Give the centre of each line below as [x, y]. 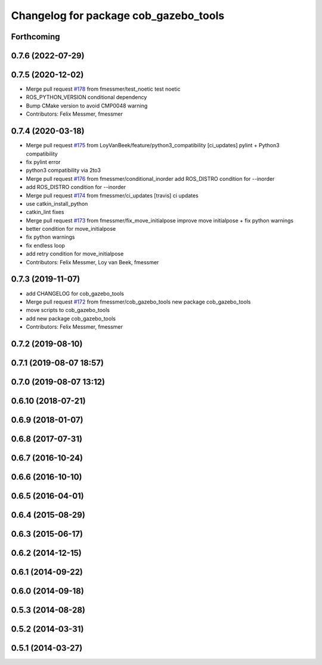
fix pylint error [43, 162]
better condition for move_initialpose [71, 229]
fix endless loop [46, 245]
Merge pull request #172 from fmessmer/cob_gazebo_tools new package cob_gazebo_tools [138, 302]
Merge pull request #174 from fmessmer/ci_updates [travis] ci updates [112, 195]
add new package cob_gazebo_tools [71, 318]
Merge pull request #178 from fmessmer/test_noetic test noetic [103, 89]
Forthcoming [35, 37]
